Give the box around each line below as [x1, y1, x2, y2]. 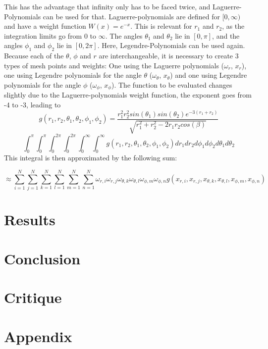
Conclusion [4, 248, 81, 268]
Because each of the [4, 50, 64, 61]
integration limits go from [4, 30, 82, 41]
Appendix [4, 326, 72, 346]
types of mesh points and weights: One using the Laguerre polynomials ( [4, 60, 224, 70]
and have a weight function [4, 21, 86, 31]
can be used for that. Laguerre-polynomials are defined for [43, 11, 220, 21]
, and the [212, 30, 240, 41]
